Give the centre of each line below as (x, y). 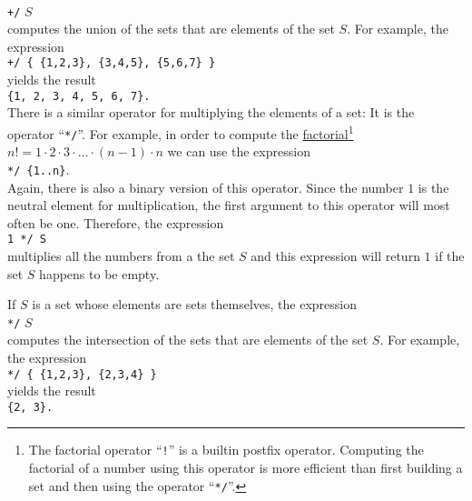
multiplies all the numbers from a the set (121, 255)
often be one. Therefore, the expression (116, 222)
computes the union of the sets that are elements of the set (171, 29)
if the (450, 255)
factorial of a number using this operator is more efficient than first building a (246, 468)
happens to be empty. (99, 273)
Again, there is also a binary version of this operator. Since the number (206, 187)
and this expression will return (335, 255)
